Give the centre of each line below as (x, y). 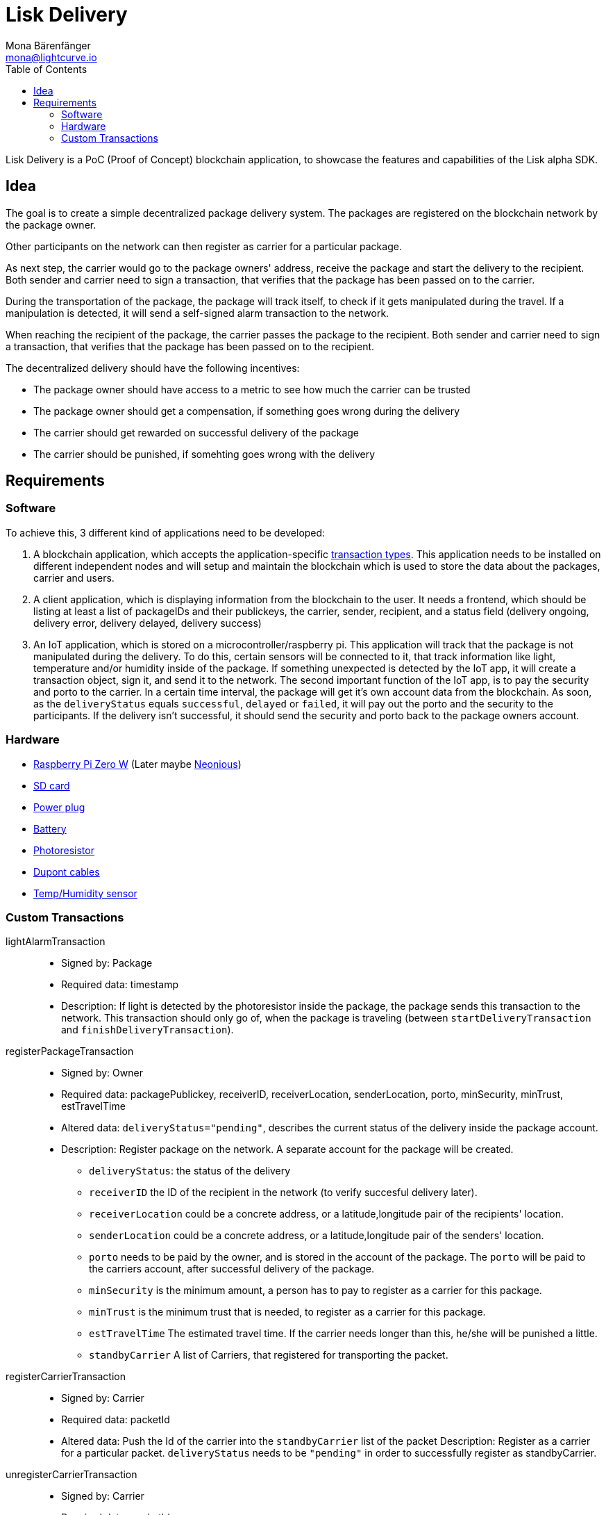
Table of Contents (47, 69)
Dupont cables (67, 871)
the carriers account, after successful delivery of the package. (232, 1269)
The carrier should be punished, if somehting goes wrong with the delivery (204, 454)
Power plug (59, 807)
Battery (50, 828)
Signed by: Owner (102, 1073)
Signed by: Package (107, 963)
